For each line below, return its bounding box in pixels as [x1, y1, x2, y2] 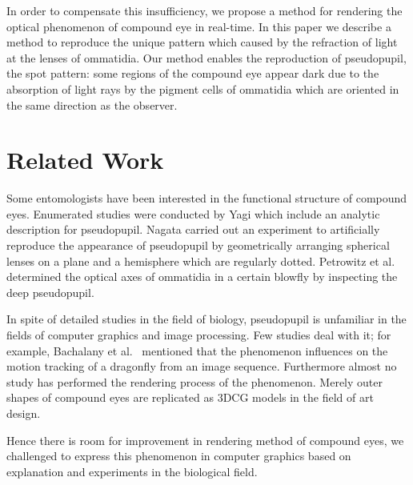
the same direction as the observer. [6, 96, 178, 113]
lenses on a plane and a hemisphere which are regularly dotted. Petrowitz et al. [6, 252, 395, 269]
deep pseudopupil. [6, 283, 94, 300]
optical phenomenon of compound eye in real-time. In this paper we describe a [6, 18, 391, 34]
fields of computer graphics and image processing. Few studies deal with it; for [6, 327, 391, 343]
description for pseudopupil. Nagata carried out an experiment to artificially [6, 221, 380, 238]
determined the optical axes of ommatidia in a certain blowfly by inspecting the [6, 268, 398, 285]
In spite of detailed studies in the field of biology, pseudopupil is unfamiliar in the [6, 311, 407, 327]
